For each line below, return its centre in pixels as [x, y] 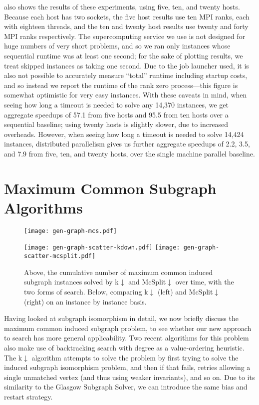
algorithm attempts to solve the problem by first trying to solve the [135, 357]
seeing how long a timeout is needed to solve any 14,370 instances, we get [116, 104]
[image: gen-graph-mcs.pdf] [71, 231]
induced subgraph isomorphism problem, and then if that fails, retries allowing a [127, 367]
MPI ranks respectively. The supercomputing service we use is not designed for [125, 36]
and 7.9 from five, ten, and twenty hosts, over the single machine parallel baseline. [129, 153]
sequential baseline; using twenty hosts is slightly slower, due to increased [116, 124]
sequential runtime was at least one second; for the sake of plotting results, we [124, 55]
